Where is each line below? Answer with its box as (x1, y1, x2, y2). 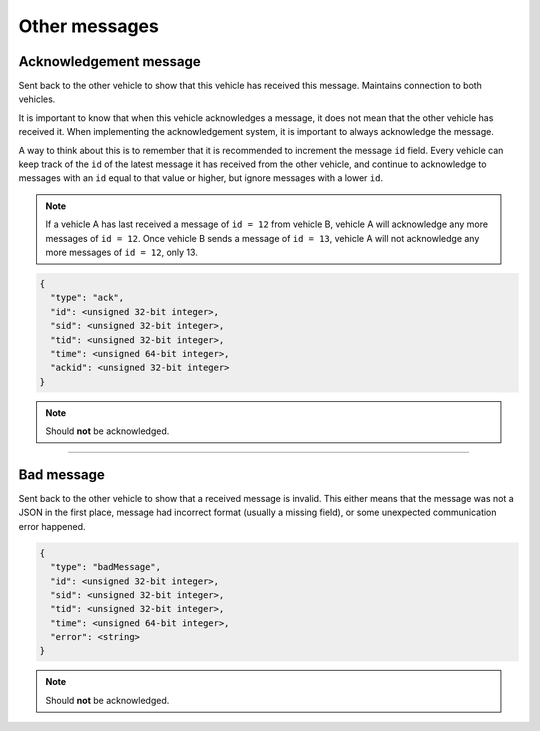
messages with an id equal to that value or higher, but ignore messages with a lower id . (18, 172, 384, 184)
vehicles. (18, 93, 56, 105)
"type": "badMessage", (50, 561, 162, 573)
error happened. (18, 520, 86, 532)
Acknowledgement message (18, 53, 202, 70)
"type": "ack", (50, 292, 125, 304)
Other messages (18, 15, 159, 37)
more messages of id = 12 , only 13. (45, 246, 199, 258)
